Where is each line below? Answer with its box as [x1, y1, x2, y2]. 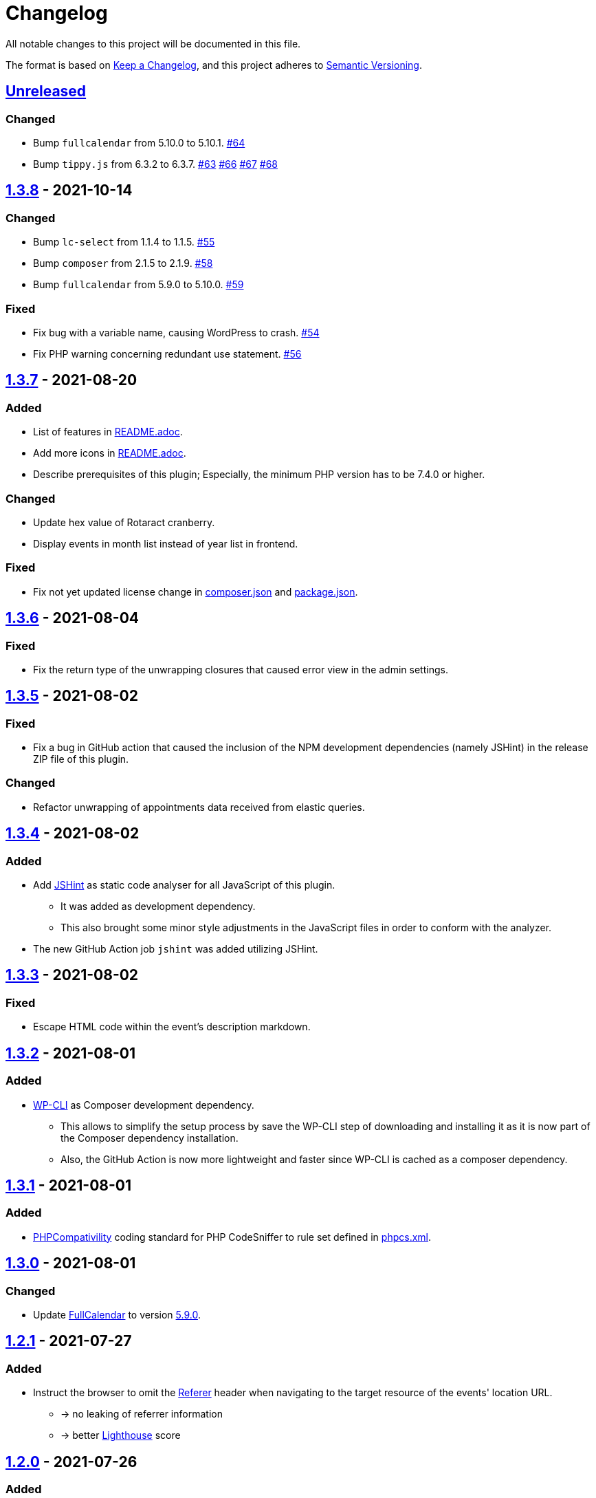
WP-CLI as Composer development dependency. [33, 1098, 254, 1111]
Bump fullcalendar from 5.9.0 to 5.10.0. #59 [33, 279, 244, 291]
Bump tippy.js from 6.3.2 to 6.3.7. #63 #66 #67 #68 [33, 158, 278, 170]
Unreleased [5, 83, 87, 100]
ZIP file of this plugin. [33, 753, 129, 766]
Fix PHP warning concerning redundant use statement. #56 [33, 347, 302, 360]
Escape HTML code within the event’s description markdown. [33, 1021, 311, 1033]
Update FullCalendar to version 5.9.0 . [33, 1308, 201, 1321]
